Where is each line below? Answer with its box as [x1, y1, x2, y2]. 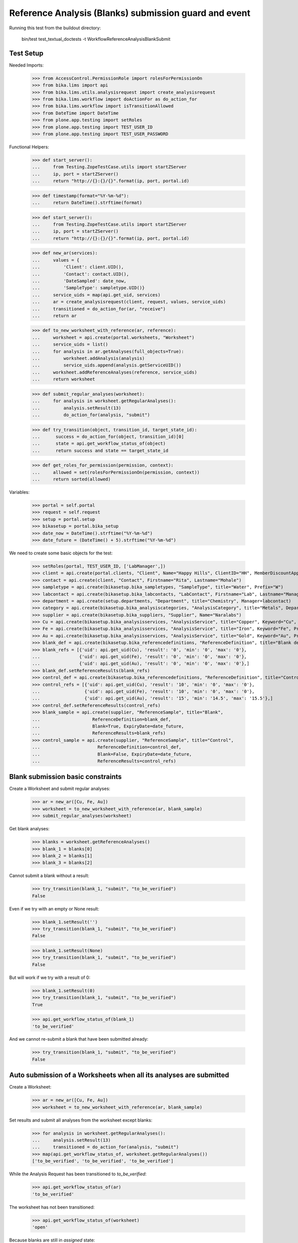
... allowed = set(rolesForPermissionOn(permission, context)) [32, 469, 200, 475]
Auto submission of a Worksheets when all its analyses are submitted [9, 1071, 229, 1079]
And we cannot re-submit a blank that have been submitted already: [9, 1036, 149, 1042]
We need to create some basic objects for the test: [9, 550, 113, 556]
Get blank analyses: [9, 826, 50, 832]
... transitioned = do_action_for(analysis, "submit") [32, 1144, 179, 1150]
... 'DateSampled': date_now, [32, 278, 127, 283]
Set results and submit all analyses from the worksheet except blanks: [9, 1117, 152, 1123]
